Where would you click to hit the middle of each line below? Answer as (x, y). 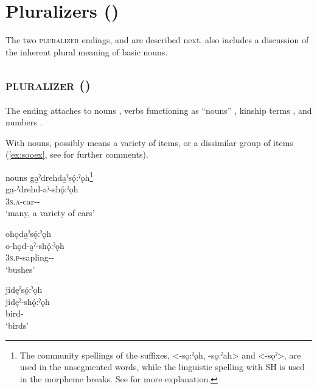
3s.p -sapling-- (30, 257)
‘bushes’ (20, 269)
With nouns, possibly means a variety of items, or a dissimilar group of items (149, 142)
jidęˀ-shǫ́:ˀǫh (28, 301)
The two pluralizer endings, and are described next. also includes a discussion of (157, 40)
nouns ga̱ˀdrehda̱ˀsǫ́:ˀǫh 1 (50, 176)
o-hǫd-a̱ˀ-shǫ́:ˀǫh (35, 245)
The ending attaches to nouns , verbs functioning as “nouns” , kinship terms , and (159, 110)
